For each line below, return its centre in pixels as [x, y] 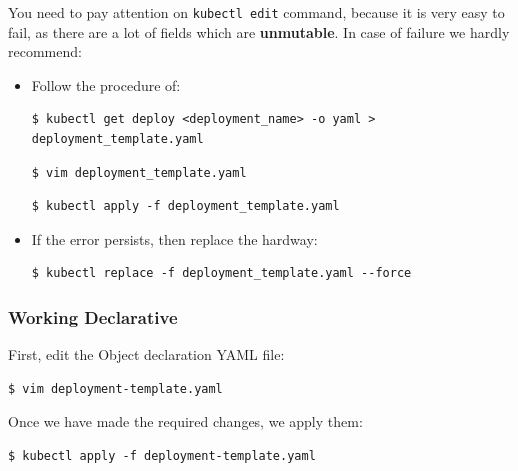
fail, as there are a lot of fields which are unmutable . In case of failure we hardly [259, 31]
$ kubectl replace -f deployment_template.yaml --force [221, 273]
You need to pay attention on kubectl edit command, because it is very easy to [256, 12]
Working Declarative [93, 316]
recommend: [45, 51]
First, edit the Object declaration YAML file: [146, 354]
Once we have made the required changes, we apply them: [185, 421]
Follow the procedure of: [106, 84]
